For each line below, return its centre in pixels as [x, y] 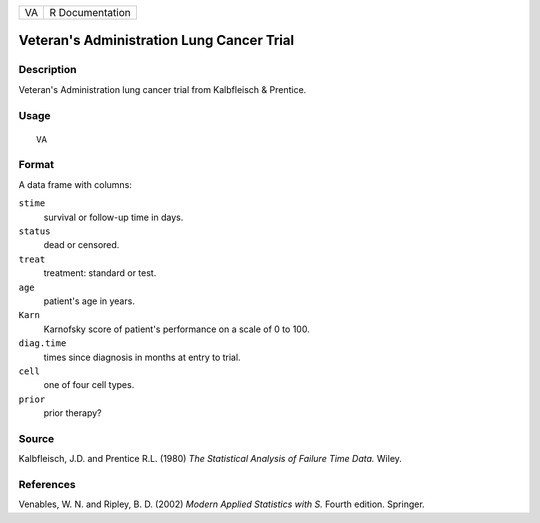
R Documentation [90, 12]
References [47, 485]
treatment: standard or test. [100, 273]
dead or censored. [81, 245]
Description [47, 70]
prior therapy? [72, 413]
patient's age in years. [89, 301]
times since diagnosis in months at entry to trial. [142, 357]
